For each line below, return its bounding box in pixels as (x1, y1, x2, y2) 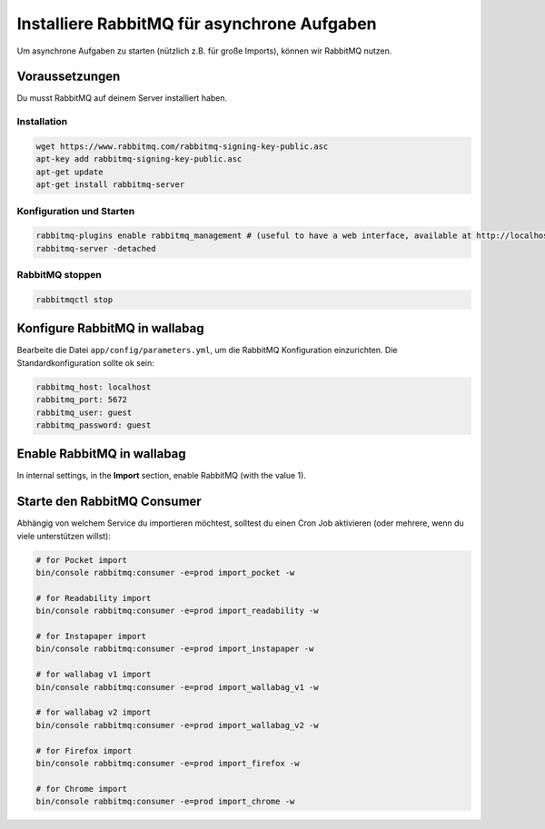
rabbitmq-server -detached (35, 243, 156, 253)
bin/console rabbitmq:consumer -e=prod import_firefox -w (35, 758, 300, 768)
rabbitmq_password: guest (35, 419, 152, 430)
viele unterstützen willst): (16, 530, 111, 541)
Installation (16, 115, 68, 128)
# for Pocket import (35, 555, 127, 565)
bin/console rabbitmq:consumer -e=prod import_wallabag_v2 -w (35, 720, 319, 730)
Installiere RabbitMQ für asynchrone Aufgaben (16, 14, 377, 34)
